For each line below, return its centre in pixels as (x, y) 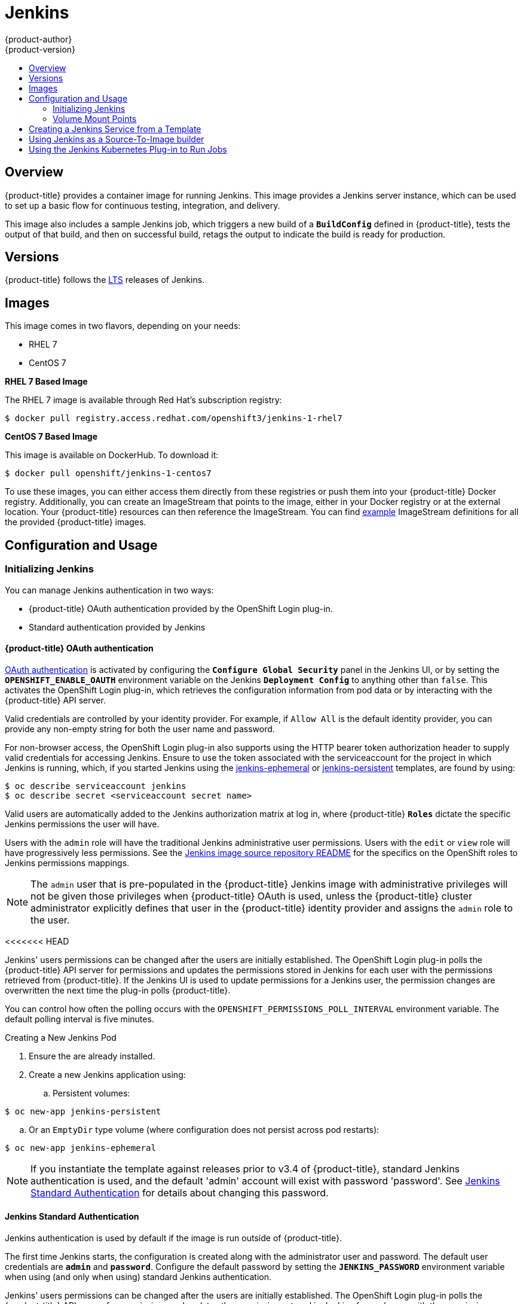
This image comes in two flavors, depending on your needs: (123, 326)
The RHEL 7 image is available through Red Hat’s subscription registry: (143, 400)
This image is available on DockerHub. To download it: (112, 455)
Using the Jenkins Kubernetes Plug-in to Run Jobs (128, 149)
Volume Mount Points (95, 118)
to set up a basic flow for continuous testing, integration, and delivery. (143, 205)
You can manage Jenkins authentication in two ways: (109, 590)
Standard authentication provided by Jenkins (117, 627)
